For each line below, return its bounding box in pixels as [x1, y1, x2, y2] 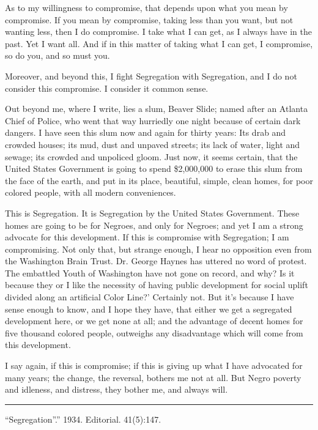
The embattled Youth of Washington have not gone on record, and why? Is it [5, 266, 295, 279]
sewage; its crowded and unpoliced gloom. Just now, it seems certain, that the [5, 150, 298, 163]
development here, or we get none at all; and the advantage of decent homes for [5, 314, 303, 327]
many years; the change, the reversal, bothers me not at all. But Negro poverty [5, 371, 301, 384]
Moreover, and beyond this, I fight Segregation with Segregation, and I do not [5, 69, 297, 82]
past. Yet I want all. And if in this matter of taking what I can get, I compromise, [5, 37, 313, 50]
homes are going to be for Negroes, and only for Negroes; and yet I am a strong [5, 218, 303, 231]
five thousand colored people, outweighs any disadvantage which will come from [5, 326, 303, 339]
